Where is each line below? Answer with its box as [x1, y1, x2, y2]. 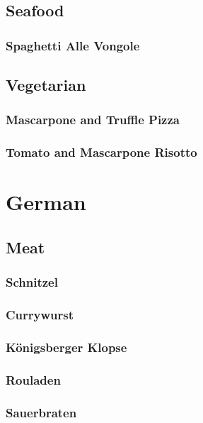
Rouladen [6, 370, 61, 388]
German [6, 187, 86, 216]
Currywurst [6, 306, 74, 324]
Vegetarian [6, 74, 86, 96]
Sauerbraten [6, 403, 77, 421]
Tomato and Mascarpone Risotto [6, 143, 197, 161]
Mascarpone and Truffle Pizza [6, 111, 180, 128]
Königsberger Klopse [6, 338, 127, 356]
